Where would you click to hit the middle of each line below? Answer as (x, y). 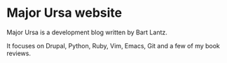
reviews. (19, 53)
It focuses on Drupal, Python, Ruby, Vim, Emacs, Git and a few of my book (113, 45)
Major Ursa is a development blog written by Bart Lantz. (87, 32)
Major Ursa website (64, 13)
